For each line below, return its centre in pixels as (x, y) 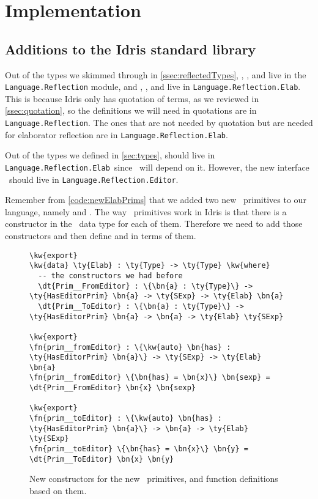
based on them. (58, 490)
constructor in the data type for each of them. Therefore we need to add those (154, 224)
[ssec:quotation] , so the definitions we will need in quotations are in (131, 110)
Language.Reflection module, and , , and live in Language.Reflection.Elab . (153, 87)
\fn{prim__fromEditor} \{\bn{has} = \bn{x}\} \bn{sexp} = (150, 378)
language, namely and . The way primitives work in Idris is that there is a (146, 211)
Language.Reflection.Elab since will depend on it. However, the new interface (157, 167)
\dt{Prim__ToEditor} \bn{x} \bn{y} (102, 459)
